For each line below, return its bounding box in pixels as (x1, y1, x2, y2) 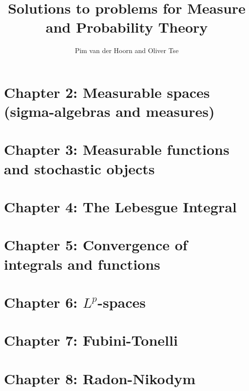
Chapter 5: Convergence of (4, 235, 188, 255)
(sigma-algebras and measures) (4, 101, 215, 121)
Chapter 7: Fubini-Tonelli (4, 330, 178, 350)
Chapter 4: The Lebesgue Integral (4, 197, 237, 217)
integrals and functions (4, 254, 160, 274)
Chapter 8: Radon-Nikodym (4, 368, 196, 388)
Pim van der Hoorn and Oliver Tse (75, 45, 179, 56)
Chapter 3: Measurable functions (4, 139, 230, 159)
